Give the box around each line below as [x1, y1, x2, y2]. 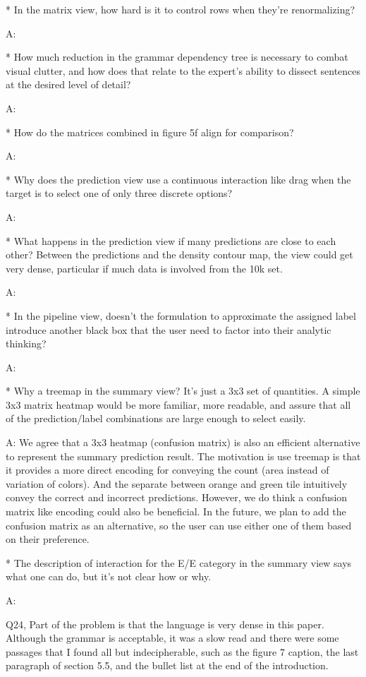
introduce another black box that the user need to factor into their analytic [6, 322, 331, 337]
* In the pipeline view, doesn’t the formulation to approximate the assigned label [6, 308, 356, 323]
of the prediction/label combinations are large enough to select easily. [6, 411, 306, 426]
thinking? [6, 336, 47, 351]
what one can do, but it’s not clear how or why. [6, 569, 212, 584]
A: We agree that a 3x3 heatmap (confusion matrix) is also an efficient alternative [6, 435, 360, 450]
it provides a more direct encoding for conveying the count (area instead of [6, 462, 329, 477]
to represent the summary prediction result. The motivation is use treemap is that [6, 448, 361, 463]
